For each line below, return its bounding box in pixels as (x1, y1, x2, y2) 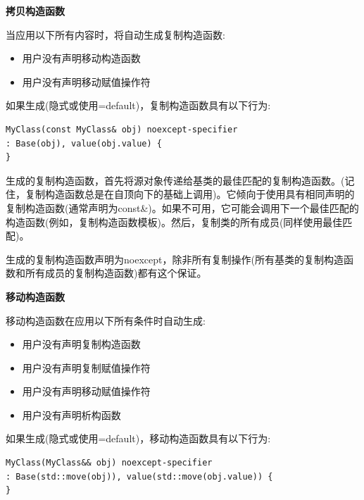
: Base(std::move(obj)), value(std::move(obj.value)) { (6, 471, 273, 482)
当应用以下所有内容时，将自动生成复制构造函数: (6, 27, 225, 42)
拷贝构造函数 (6, 4, 65, 18)
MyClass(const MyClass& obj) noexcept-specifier (6, 124, 238, 135)
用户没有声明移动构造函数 (22, 51, 141, 65)
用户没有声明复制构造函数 (22, 337, 141, 351)
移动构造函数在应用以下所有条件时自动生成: (6, 313, 206, 327)
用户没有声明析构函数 (22, 407, 121, 422)
